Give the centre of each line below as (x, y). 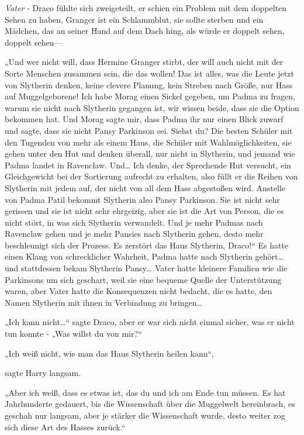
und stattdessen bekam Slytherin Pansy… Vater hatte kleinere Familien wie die (146, 268)
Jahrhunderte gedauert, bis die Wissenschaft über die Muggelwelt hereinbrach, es (150, 404)
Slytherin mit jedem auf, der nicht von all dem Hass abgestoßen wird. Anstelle (145, 187)
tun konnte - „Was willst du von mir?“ (73, 334)
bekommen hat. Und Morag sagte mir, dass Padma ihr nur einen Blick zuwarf (144, 119)
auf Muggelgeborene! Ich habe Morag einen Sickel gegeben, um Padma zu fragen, (150, 96)
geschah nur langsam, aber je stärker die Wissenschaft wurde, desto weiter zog (145, 415)
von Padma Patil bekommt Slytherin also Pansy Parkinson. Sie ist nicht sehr (142, 199)
